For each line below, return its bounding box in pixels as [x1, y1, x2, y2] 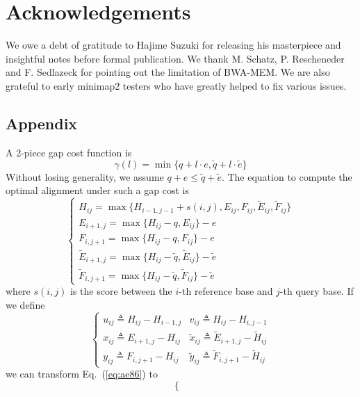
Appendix [6, 112, 78, 133]
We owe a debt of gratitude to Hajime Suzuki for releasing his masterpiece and [6, 38, 341, 52]
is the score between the [70, 284, 172, 298]
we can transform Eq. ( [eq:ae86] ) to [6, 366, 158, 381]
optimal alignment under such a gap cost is [6, 183, 189, 197]
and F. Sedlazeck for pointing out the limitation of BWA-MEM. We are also [6, 65, 330, 79]
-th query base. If [279, 284, 354, 298]
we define [6, 297, 45, 311]
